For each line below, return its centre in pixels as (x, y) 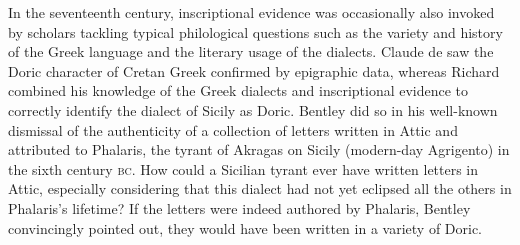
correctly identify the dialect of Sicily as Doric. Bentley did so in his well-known (253, 109)
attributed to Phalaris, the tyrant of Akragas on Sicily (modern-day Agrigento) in (259, 149)
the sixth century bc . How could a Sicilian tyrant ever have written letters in (243, 168)
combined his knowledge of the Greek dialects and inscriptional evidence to (238, 90)
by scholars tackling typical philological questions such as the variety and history (255, 31)
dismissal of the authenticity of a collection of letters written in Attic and (233, 129)
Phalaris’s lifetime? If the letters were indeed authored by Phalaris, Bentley (239, 207)
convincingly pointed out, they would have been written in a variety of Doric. (245, 227)
